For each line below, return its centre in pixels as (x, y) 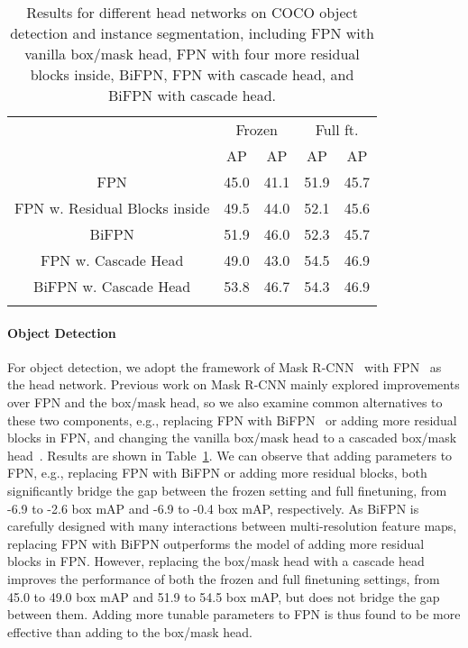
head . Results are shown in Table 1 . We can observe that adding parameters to (230, 455)
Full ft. (337, 129)
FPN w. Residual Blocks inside (112, 208)
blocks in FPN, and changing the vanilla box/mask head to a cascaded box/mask (232, 438)
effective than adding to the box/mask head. (130, 631)
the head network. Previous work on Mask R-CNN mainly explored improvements (234, 384)
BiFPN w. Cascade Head (112, 286)
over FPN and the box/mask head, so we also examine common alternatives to (225, 402)
